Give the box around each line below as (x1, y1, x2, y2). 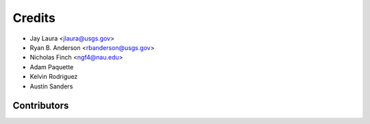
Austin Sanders (29, 82, 73, 90)
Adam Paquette (29, 62, 74, 71)
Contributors (12, 100, 69, 112)
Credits (12, 10, 56, 25)
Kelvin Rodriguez (29, 73, 78, 81)
